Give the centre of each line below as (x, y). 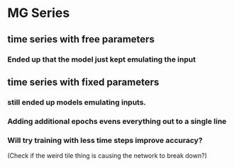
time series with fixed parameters (83, 82)
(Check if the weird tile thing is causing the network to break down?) (107, 156)
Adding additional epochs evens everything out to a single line (117, 121)
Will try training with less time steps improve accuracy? (105, 140)
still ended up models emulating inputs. (77, 102)
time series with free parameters (81, 39)
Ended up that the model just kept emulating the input (102, 59)
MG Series (39, 13)
